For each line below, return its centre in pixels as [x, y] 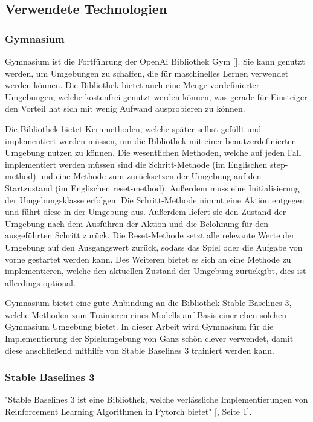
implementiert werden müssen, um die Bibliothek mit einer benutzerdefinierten [151, 140]
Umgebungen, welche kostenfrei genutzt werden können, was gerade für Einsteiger [156, 96]
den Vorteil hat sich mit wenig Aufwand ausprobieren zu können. [125, 108]
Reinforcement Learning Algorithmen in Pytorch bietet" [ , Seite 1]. [128, 411]
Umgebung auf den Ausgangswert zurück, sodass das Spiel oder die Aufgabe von [154, 247]
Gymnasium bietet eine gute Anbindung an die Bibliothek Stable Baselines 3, [148, 303]
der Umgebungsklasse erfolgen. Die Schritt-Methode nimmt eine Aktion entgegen [155, 200]
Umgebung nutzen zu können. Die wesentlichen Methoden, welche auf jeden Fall [153, 152]
